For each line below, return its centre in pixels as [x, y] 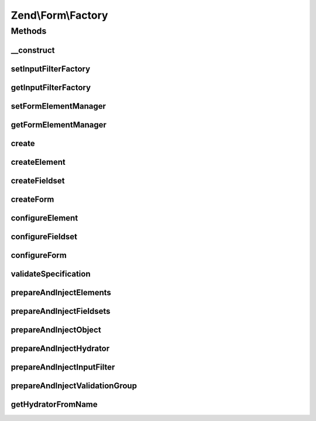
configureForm [39, 255]
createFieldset [38, 180]
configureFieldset [44, 237]
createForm [32, 199]
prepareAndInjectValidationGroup [74, 386]
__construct [33, 50]
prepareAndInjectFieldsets [61, 311]
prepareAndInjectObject [56, 329]
